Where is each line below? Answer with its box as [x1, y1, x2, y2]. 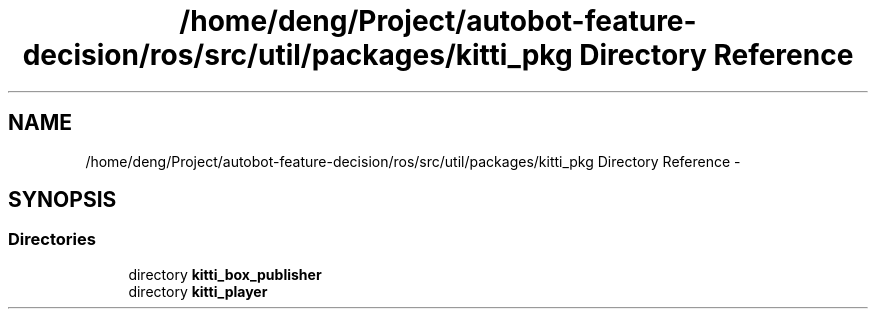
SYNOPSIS [8, 187, 117, 213]
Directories [8, 229, 96, 250]
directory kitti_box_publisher [128, 265, 322, 283]
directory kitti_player [128, 282, 268, 300]
